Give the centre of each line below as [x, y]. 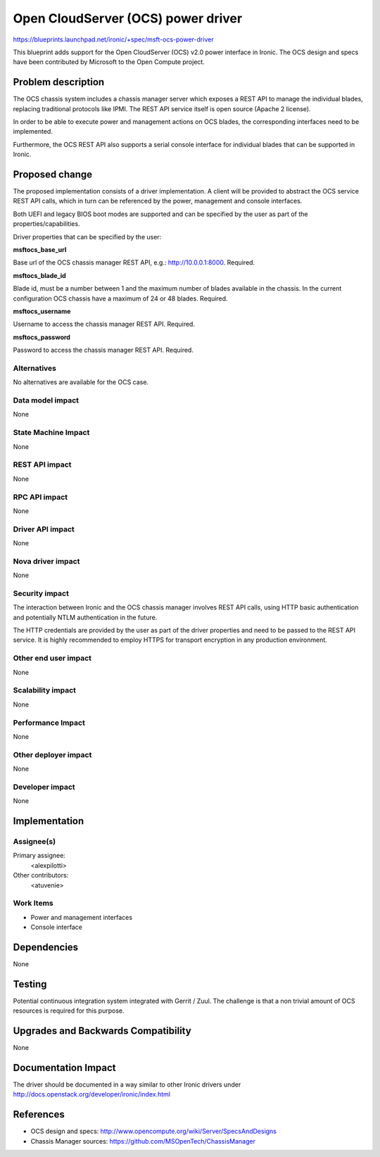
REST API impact [42, 464]
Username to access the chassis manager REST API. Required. [104, 324]
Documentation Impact [64, 1067]
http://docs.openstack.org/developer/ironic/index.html [91, 1094]
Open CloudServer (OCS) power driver [128, 18]
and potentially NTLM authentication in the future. [85, 617]
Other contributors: [41, 875]
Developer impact [44, 787]
